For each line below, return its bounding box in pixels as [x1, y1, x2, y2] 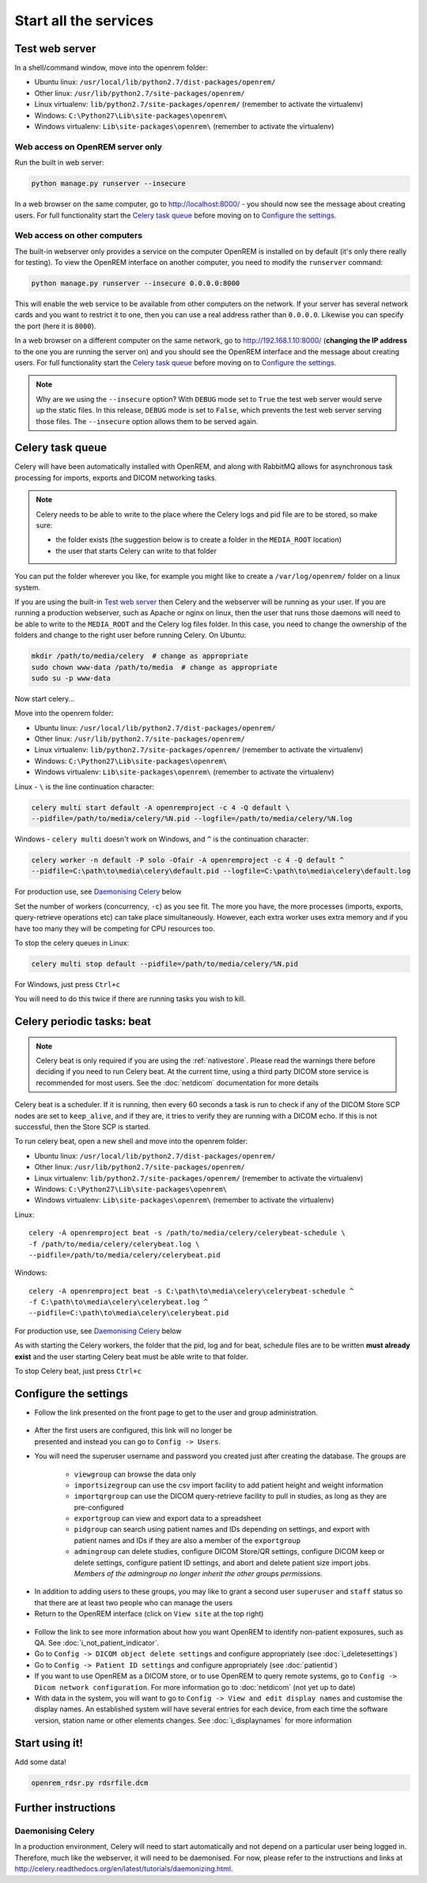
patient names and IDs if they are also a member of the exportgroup [74, 1535, 300, 1545]
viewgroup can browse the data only [74, 1469, 197, 1479]
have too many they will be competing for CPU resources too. [14, 924, 215, 933]
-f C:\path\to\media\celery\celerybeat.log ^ [28, 1298, 209, 1306]
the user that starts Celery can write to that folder [55, 546, 217, 555]
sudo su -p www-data [31, 673, 111, 682]
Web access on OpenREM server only [14, 141, 162, 152]
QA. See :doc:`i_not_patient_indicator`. [34, 1638, 160, 1647]
